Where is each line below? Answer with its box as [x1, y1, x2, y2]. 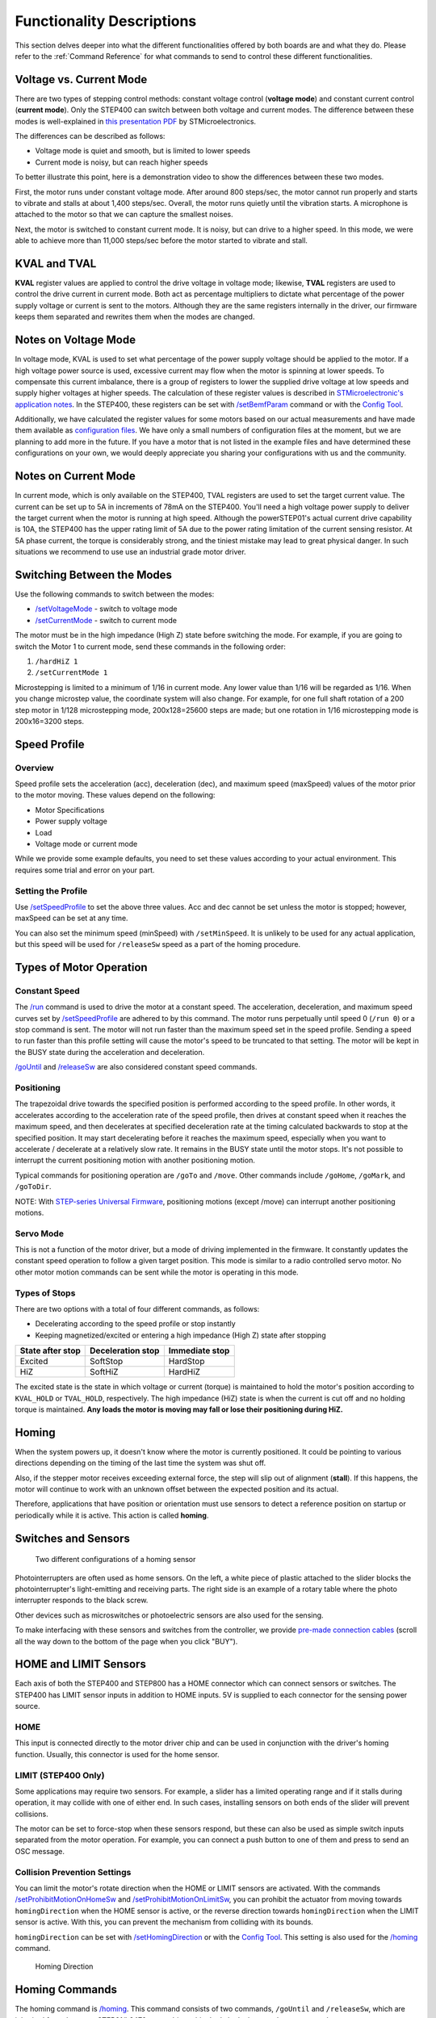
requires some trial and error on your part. [15, 865, 155, 875]
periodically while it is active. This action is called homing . [15, 1510, 209, 1520]
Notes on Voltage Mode [15, 333, 136, 347]
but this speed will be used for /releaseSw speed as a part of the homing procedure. [15, 940, 301, 949]
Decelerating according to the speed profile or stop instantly [35, 1319, 236, 1329]
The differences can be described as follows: [15, 132, 166, 141]
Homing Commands [15, 1982, 117, 1997]
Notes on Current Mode [15, 469, 136, 484]
